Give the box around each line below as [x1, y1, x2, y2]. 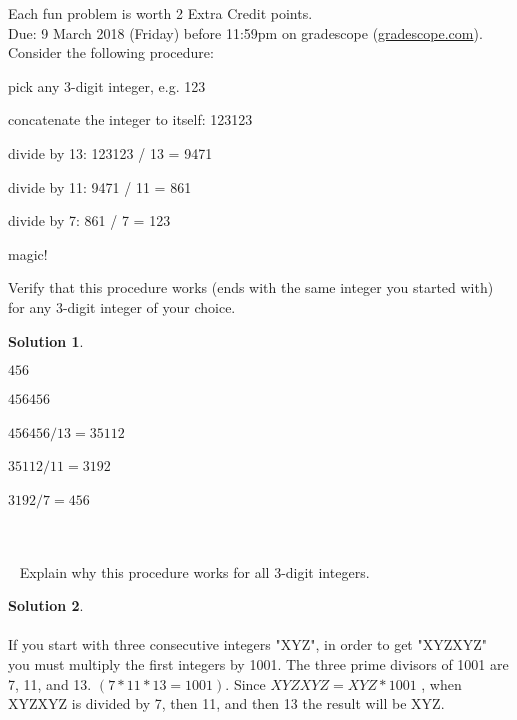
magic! [8, 243, 48, 264]
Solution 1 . [8, 330, 84, 351]
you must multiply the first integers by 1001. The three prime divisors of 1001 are [8, 654, 509, 675]
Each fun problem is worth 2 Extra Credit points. [8, 3, 313, 23]
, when [421, 673, 462, 694]
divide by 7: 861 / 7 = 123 [8, 210, 171, 231]
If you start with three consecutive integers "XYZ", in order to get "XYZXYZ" [8, 634, 488, 655]
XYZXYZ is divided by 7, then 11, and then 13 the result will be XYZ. [8, 693, 445, 714]
